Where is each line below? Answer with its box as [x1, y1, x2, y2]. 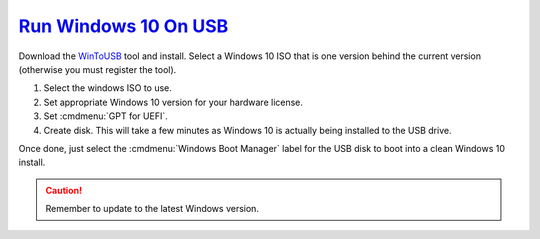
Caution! [45, 184, 83, 196]
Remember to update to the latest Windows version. [45, 203, 260, 215]
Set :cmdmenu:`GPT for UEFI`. [43, 110, 169, 122]
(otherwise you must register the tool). [18, 63, 177, 75]
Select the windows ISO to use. [43, 82, 172, 94]
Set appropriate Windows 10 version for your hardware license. [43, 96, 304, 108]
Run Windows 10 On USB [18, 15, 229, 37]
